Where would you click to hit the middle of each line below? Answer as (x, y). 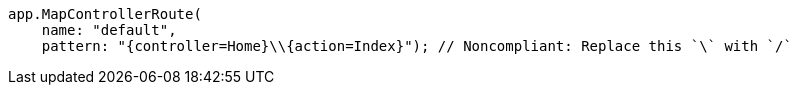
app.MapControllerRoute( (105, 14)
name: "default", (109, 30)
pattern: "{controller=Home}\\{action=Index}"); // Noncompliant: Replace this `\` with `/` (416, 46)
